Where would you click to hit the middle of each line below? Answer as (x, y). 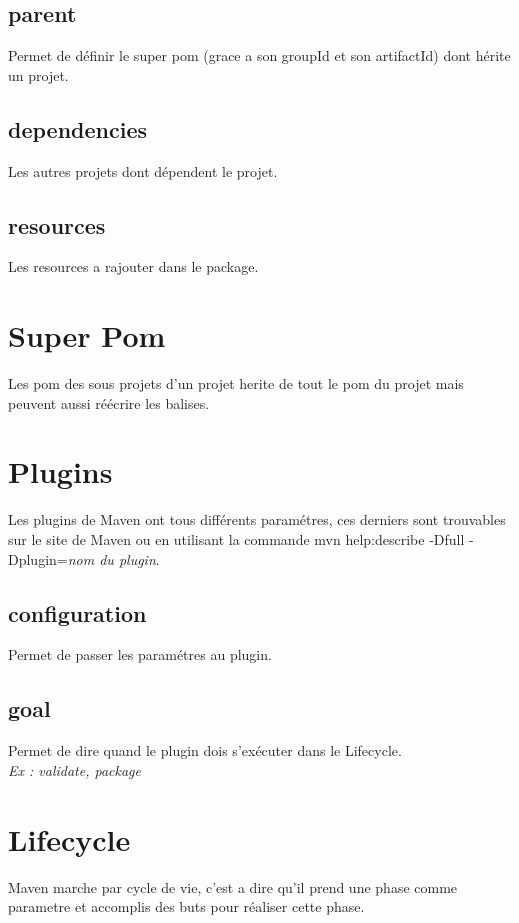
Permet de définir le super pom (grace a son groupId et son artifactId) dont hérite (259, 55)
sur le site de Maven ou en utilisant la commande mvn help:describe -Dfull (236, 539)
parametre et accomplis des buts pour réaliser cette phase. (186, 906)
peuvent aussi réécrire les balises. (109, 402)
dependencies (77, 128)
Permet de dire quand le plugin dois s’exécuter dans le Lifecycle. (205, 750)
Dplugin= (38, 558)
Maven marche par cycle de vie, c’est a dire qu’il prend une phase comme (233, 886)
